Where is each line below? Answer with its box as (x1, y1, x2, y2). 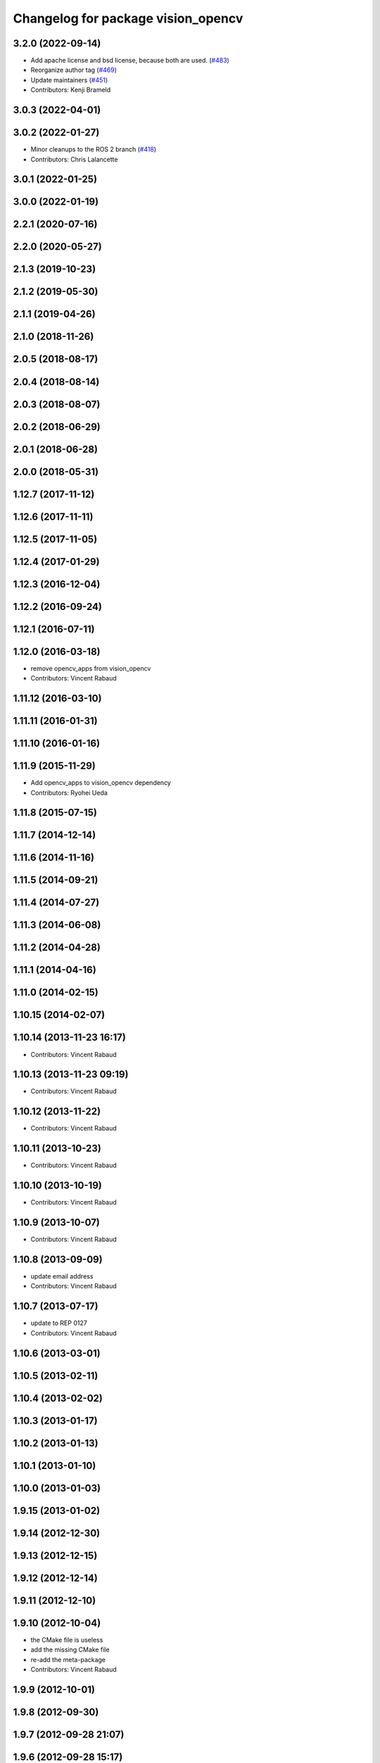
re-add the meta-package (30, 1655, 106, 1664)
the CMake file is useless (30, 1635, 103, 1644)
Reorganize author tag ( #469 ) (30, 66, 118, 74)
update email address (30, 1272, 94, 1281)
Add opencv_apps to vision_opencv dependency (30, 779, 172, 787)
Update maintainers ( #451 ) (30, 75, 108, 84)
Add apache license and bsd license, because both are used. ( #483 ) (30, 56, 230, 65)
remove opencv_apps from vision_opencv (30, 664, 151, 673)
